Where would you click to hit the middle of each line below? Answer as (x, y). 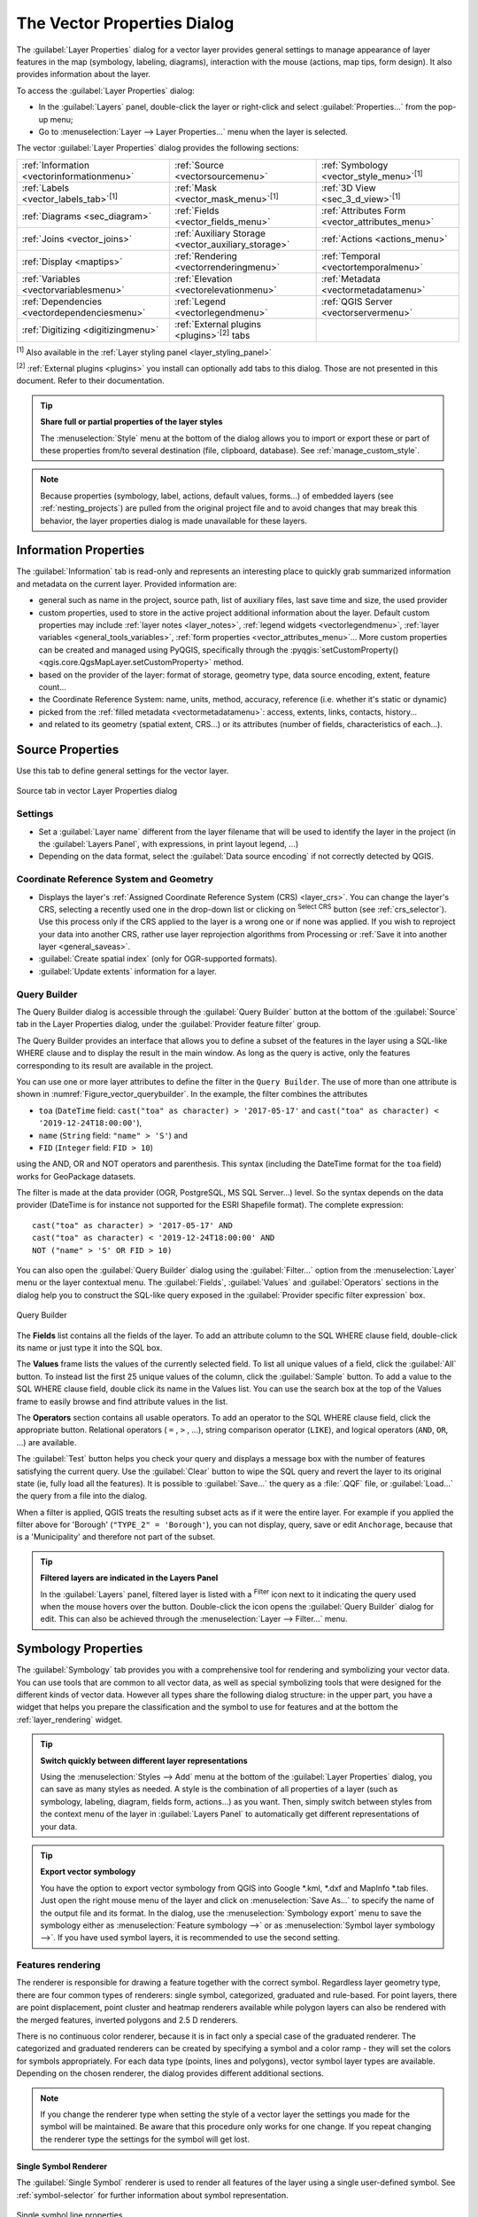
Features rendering (58, 1965)
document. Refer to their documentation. (91, 380)
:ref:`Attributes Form (363, 211)
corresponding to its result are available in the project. (115, 1065)
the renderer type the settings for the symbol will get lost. (145, 2139)
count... (52, 686)
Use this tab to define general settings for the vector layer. (123, 771)
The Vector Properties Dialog (125, 23)
